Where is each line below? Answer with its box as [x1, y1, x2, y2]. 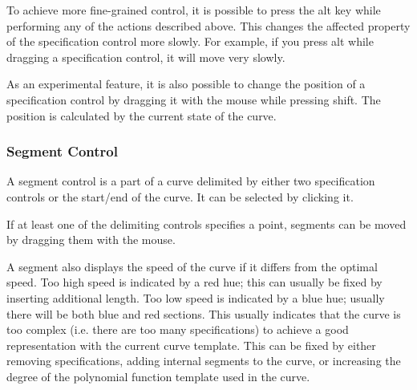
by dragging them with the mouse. [6, 231, 176, 248]
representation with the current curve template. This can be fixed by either [6, 336, 376, 353]
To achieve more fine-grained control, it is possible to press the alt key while [6, 2, 381, 18]
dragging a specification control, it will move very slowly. [6, 48, 285, 65]
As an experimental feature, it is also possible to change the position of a [6, 75, 366, 92]
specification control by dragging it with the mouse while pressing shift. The [6, 91, 381, 108]
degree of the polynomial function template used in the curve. [6, 368, 310, 384]
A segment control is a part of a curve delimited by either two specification [6, 173, 375, 189]
